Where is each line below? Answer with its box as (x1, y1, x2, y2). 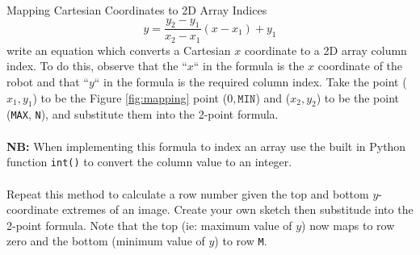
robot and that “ (6, 73, 89, 90)
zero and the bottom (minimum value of (6, 232, 205, 249)
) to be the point (316, 89, 400, 106)
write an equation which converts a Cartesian (6, 41, 231, 58)
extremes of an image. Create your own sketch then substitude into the (61, 201, 414, 218)
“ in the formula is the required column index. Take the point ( (94, 73, 407, 90)
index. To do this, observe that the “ (6, 57, 187, 74)
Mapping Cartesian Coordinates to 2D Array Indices (6, 2, 267, 18)
